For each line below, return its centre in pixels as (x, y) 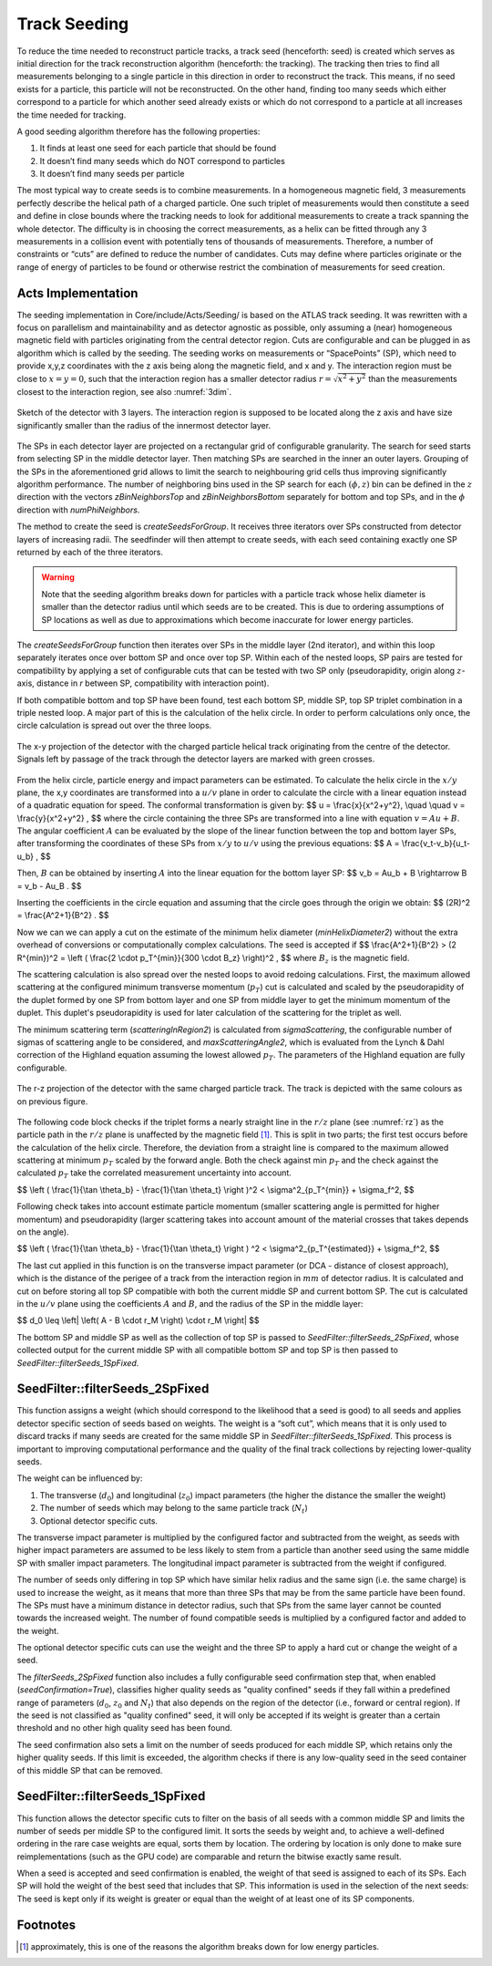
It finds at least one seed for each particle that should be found (158, 148)
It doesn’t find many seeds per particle (112, 174)
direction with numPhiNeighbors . (78, 510)
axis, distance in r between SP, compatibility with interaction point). (143, 683)
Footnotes (46, 1925)
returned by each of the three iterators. (90, 553)
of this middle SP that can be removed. (90, 1770)
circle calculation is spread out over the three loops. (114, 726)
